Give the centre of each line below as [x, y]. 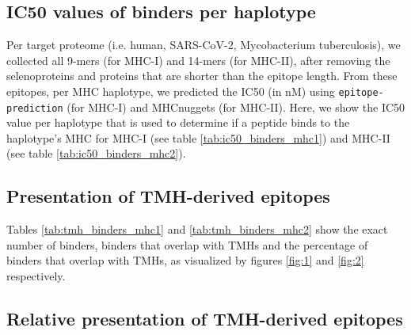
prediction [35, 108]
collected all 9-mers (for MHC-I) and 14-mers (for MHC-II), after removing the [198, 60]
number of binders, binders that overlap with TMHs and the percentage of [187, 244]
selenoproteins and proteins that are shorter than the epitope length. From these [202, 76]
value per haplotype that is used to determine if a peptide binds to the [178, 122]
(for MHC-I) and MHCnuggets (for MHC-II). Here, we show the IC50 [236, 107]
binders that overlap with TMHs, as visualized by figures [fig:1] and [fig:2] [185, 260]
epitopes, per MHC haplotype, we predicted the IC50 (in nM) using [171, 91]
